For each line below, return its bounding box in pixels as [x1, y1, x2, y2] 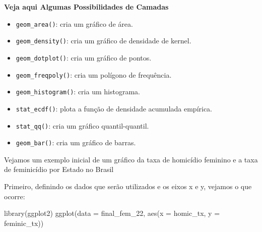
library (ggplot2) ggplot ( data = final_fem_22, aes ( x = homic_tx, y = [4, 208, 220, 218]
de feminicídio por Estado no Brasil [4, 164, 114, 175]
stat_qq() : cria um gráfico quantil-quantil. [16, 120, 149, 131]
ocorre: [4, 191, 25, 201]
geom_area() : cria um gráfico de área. [16, 18, 133, 29]
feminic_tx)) [4, 217, 44, 228]
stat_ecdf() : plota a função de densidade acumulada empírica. [16, 103, 213, 113]
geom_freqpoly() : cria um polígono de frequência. [16, 69, 172, 80]
